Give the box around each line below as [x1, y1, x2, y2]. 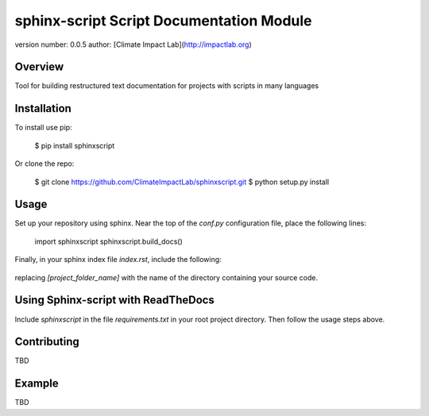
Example [14, 377, 59, 391]
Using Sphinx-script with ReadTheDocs [14, 294, 214, 307]
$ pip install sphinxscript [34, 141, 115, 150]
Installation [14, 102, 71, 115]
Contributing [14, 335, 79, 349]
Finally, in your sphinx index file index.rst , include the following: [14, 255, 222, 264]
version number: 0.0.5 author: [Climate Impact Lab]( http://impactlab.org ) [14, 40, 252, 49]
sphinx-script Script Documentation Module [14, 12, 313, 29]
